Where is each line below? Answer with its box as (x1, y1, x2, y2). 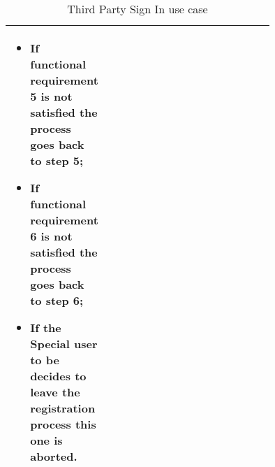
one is (30, 432, 63, 448)
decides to (30, 368, 87, 384)
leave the (30, 384, 80, 400)
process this (30, 416, 96, 432)
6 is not (30, 228, 73, 244)
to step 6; (30, 292, 84, 308)
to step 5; (30, 152, 84, 168)
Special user (30, 336, 98, 352)
